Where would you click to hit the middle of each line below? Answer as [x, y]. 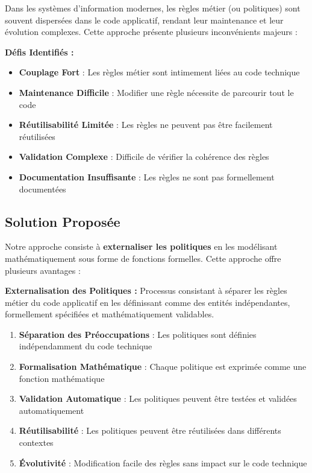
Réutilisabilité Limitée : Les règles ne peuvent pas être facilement [146, 125]
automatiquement [51, 410]
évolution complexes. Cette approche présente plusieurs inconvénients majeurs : [151, 32]
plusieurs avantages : [43, 270]
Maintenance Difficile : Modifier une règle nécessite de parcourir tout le [156, 92]
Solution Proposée [63, 221]
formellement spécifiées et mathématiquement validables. [110, 314]
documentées [42, 189]
